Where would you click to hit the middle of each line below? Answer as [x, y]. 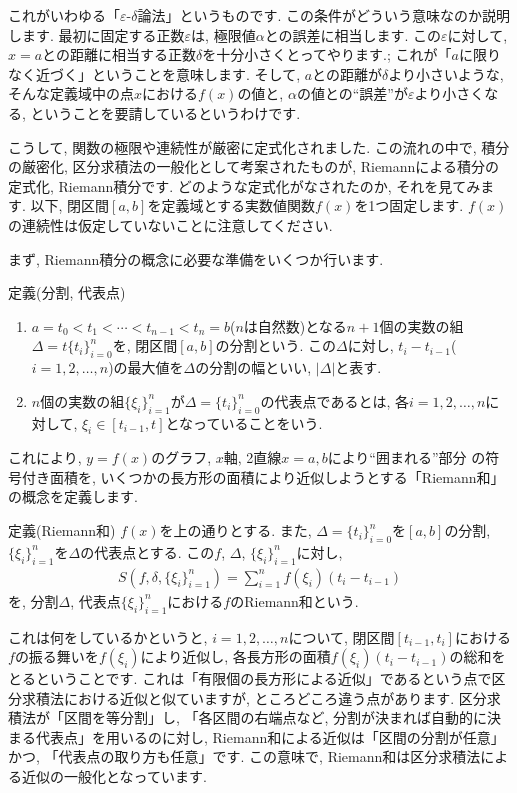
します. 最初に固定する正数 [96, 34]
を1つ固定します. [409, 205]
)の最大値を [146, 367]
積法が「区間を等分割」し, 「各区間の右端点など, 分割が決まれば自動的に [248, 717]
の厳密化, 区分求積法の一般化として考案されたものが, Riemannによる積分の [253, 166]
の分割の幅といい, [253, 367]
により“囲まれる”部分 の [406, 457]
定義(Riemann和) [62, 530]
